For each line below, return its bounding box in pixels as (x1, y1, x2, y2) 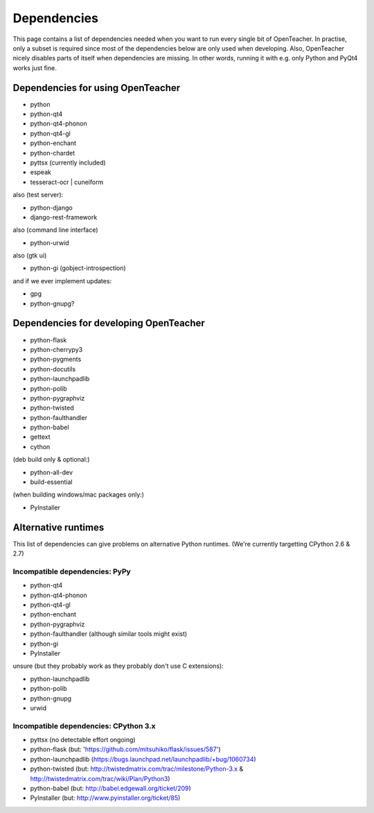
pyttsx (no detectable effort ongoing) (30, 736, 136, 744)
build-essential (30, 478, 73, 486)
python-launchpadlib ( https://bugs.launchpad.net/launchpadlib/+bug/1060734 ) (30, 755, 256, 763)
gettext (30, 433, 51, 441)
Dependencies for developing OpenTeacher (12, 317, 206, 329)
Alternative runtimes (12, 521, 105, 533)
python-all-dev (30, 468, 73, 476)
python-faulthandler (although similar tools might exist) (30, 630, 188, 638)
